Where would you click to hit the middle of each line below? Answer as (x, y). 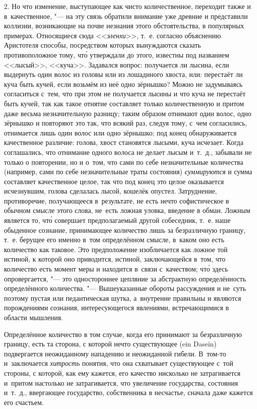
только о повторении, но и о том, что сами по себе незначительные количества (124, 162)
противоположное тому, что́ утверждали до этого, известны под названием (117, 54)
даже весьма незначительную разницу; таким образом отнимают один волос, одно (128, 113)
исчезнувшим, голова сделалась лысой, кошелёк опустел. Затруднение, (110, 191)
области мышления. (34, 317)
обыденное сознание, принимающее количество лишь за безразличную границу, (125, 230)
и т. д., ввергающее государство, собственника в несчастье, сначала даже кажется (128, 392)
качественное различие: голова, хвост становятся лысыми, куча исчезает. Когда (124, 142)
